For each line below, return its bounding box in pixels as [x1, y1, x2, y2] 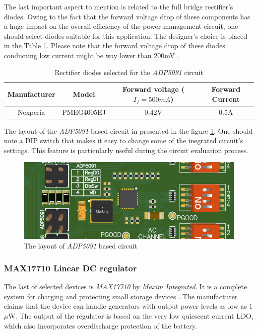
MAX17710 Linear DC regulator [4, 261, 137, 274]
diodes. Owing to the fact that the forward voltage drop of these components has [4, 11, 251, 21]
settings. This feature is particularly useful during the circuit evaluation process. [4, 145, 248, 155]
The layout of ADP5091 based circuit [24, 241, 137, 251]
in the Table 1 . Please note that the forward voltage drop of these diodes [4, 40, 225, 51]
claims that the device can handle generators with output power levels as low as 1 [4, 301, 253, 311]
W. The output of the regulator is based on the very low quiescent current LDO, [8, 311, 254, 321]
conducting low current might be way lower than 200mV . [4, 50, 179, 60]
